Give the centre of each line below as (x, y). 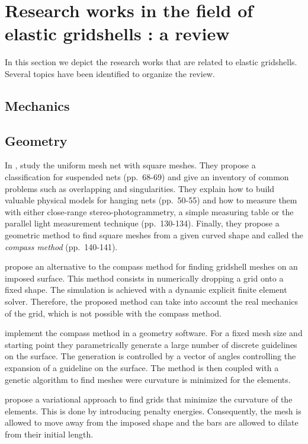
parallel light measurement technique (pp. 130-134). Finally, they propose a (142, 223)
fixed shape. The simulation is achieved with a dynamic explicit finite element (146, 290)
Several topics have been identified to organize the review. (110, 73)
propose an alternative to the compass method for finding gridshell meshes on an (151, 266)
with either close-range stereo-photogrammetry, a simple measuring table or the (149, 211)
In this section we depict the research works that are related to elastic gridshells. (151, 62)
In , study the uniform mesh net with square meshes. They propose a (130, 165)
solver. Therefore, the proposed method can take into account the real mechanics (152, 301)
